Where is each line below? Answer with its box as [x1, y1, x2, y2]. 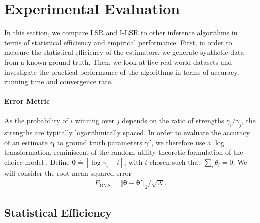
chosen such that [149, 157, 201, 167]
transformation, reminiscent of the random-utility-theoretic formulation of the [4, 147, 243, 157]
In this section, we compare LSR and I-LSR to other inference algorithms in [4, 27, 238, 38]
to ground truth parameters [57, 137, 142, 147]
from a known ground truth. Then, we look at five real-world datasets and [4, 56, 232, 67]
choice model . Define [4, 157, 70, 167]
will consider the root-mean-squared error [4, 168, 132, 178]
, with [124, 157, 143, 167]
